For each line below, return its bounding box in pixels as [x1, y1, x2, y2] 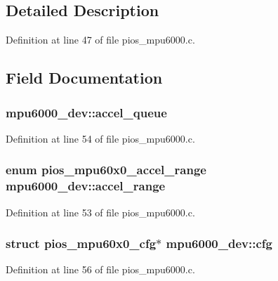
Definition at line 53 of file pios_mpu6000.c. [6, 204, 195, 219]
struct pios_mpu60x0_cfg [6, 235, 157, 252]
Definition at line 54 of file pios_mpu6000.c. [6, 131, 195, 145]
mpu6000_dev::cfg [166, 235, 272, 252]
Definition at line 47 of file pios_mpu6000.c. [6, 32, 195, 47]
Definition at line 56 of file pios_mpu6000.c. [6, 262, 195, 277]
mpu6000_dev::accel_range [6, 177, 166, 195]
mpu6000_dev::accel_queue [6, 103, 167, 121]
